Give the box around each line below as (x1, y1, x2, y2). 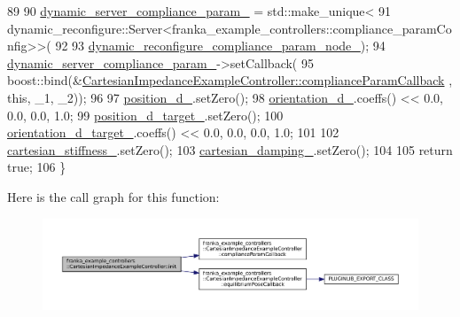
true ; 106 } (7, 158, 66, 176)
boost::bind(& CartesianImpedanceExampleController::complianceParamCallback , (7, 71, 453, 89)
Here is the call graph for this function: (7, 187, 220, 205)
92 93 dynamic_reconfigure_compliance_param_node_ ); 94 (55, 36, 386, 55)
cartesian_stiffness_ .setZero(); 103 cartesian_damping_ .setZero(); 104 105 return (7, 140, 453, 158)
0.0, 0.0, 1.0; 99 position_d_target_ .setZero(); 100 (7, 105, 284, 124)
